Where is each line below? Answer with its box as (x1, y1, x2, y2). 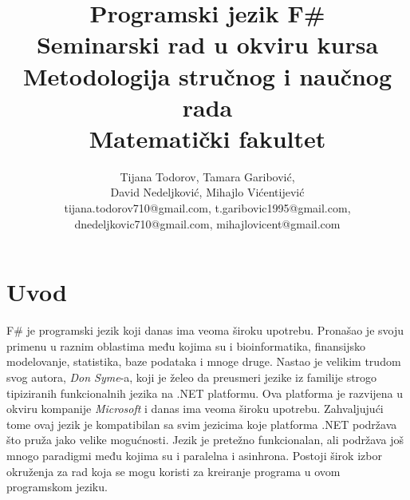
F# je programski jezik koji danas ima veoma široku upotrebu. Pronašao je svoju (6, 322, 404, 339)
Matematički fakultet (89, 121, 326, 154)
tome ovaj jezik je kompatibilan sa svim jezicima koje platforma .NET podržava (6, 415, 397, 432)
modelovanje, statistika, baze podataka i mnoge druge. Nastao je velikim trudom (6, 353, 401, 370)
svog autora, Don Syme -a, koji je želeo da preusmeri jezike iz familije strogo (6, 368, 377, 385)
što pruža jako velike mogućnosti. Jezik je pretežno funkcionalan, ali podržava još (6, 431, 404, 448)
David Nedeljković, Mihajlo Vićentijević (110, 184, 305, 200)
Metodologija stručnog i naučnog (22, 59, 392, 92)
